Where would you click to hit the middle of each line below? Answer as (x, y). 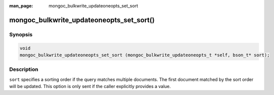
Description (24, 70)
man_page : (21, 6)
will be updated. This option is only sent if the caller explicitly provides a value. (90, 87)
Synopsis (21, 34)
